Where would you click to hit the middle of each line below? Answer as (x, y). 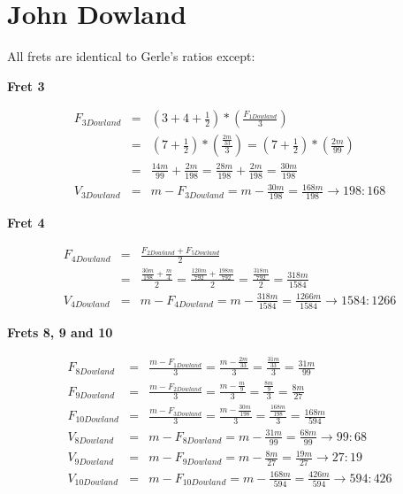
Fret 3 (26, 85)
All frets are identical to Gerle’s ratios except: (131, 56)
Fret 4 (26, 223)
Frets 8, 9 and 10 (60, 332)
